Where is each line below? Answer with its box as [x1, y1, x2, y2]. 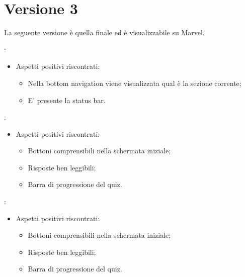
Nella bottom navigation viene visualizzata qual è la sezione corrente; [28, 77, 241, 88]
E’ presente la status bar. [28, 95, 106, 105]
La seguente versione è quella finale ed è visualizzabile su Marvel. [4, 27, 205, 38]
